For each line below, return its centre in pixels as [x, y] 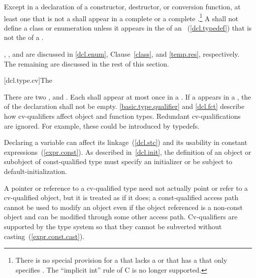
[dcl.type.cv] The [28, 80]
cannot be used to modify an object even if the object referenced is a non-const [123, 207]
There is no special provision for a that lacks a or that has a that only [121, 260]
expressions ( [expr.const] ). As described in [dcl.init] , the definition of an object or [128, 152]
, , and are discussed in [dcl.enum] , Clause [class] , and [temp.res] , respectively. [122, 54]
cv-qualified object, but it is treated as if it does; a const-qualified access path [121, 197]
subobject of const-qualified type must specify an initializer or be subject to [118, 161]
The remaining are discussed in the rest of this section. [87, 63]
